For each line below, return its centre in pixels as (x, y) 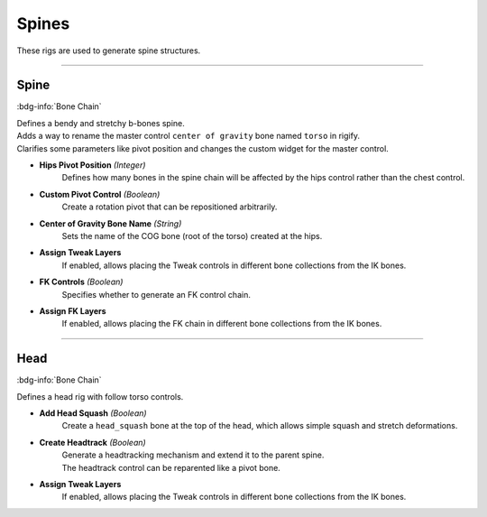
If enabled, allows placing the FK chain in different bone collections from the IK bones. (222, 324)
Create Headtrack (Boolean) (92, 442)
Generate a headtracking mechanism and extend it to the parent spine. (193, 455)
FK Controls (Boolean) (81, 282)
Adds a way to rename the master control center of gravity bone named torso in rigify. (188, 136)
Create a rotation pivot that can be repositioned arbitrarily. (170, 207)
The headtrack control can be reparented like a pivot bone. (171, 467)
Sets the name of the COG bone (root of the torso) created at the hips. (192, 235)
